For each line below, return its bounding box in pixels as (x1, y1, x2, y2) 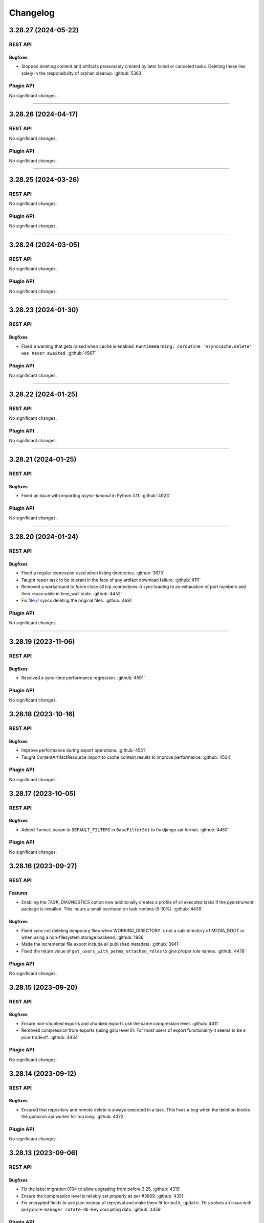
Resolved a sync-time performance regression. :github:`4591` (21, 675, 145, 681)
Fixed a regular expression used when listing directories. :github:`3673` (21, 570, 165, 576)
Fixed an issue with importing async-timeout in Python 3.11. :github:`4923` (21, 493, 171, 498)
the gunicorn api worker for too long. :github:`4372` (21, 1113, 125, 1120)
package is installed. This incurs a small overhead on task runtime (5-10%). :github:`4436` (21, 906, 203, 912)
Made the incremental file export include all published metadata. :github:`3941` (21, 941, 180, 947)
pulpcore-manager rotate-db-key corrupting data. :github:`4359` (21, 1206, 162, 1213)
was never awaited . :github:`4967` (21, 350, 96, 356)
